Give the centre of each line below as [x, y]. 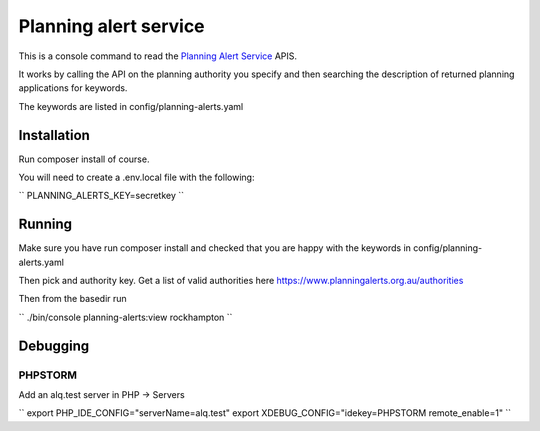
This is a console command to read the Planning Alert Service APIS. [158, 56]
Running [45, 224]
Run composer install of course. [84, 159]
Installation [54, 135]
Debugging [54, 345]
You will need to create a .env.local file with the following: [136, 177]
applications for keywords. [73, 88]
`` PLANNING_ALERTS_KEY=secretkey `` [101, 196]
